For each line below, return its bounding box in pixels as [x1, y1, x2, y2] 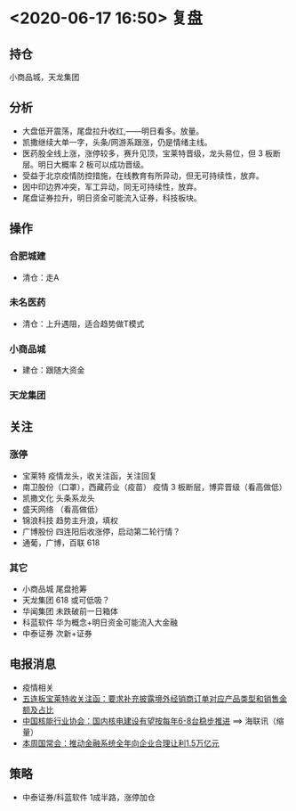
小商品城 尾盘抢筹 [21, 584, 87, 594]
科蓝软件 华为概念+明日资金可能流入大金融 [21, 617, 178, 627]
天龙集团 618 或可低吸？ [21, 594, 110, 605]
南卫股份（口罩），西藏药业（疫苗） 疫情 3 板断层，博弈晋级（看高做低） [21, 481, 287, 492]
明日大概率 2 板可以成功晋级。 [37, 159, 149, 169]
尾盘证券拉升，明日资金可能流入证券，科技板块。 [21, 193, 202, 203]
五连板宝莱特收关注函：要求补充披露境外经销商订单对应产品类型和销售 [21, 692, 280, 704]
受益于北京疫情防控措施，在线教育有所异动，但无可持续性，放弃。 [21, 170, 264, 181]
